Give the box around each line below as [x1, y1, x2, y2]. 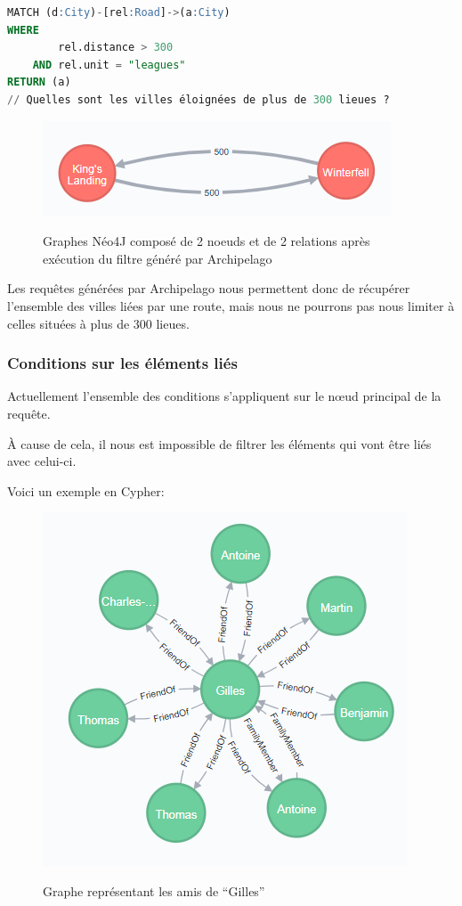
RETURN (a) [7, 76, 71, 89]
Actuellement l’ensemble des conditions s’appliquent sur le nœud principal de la [7, 387, 442, 405]
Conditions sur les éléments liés [7, 352, 238, 374]
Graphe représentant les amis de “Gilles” [43, 881, 265, 900]
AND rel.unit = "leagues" [32, 58, 186, 71]
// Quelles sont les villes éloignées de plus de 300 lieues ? [7, 93, 390, 106]
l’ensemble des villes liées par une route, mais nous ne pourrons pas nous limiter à [7, 296, 455, 314]
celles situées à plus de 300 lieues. [7, 314, 190, 332]
